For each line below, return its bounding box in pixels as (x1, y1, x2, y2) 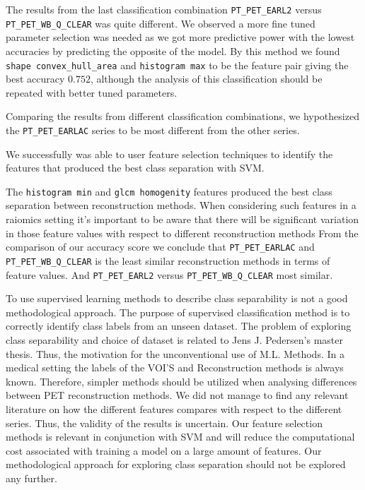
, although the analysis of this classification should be (90, 71, 323, 86)
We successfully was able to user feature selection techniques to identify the (6, 146, 333, 161)
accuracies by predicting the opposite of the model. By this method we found (6, 43, 340, 58)
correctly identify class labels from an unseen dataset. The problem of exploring (6, 318, 352, 333)
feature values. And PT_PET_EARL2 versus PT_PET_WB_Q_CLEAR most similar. (6, 267, 333, 282)
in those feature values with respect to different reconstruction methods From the (6, 225, 359, 240)
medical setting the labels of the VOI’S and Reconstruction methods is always (6, 360, 344, 375)
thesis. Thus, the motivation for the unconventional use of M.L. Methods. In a (6, 346, 344, 361)
